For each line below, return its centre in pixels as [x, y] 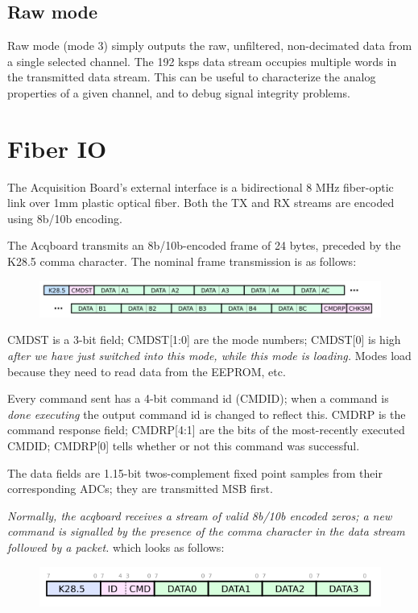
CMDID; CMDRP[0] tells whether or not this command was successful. [184, 446]
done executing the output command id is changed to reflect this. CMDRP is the [207, 414]
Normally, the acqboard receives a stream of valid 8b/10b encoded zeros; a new [200, 515]
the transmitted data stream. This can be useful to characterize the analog [192, 77]
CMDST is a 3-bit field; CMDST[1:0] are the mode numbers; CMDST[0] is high [204, 340]
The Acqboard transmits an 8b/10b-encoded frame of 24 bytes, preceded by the [204, 245]
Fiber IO [57, 148]
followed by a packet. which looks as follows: [116, 547]
